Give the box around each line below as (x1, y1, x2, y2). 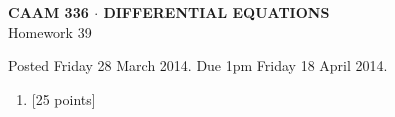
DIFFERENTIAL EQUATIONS (103, 2, 330, 22)
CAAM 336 (8, 2, 89, 22)
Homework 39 (8, 21, 92, 42)
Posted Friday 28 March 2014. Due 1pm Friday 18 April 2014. (8, 55, 388, 76)
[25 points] (31, 88, 96, 109)
